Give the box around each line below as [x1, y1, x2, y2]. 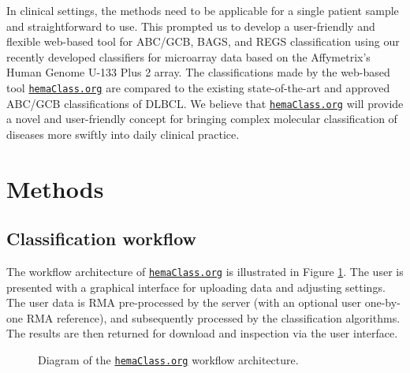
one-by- [364, 294, 401, 311]
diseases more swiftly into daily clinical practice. [6, 125, 240, 142]
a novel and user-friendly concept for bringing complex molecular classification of [6, 110, 397, 127]
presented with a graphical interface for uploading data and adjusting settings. [6, 278, 386, 295]
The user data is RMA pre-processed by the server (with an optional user [6, 294, 362, 311]
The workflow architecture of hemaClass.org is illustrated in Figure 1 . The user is [6, 263, 404, 280]
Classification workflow [6, 226, 196, 251]
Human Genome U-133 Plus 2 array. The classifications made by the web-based [6, 64, 390, 80]
